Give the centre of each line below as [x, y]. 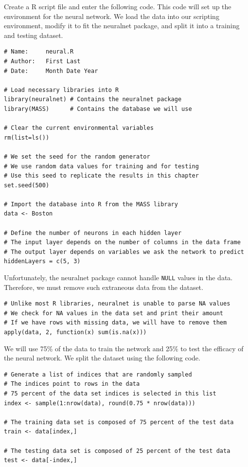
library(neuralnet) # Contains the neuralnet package [93, 99]
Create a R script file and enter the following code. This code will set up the [118, 6]
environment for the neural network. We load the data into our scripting [112, 16]
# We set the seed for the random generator [77, 156]
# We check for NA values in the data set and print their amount [114, 313]
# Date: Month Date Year [51, 71]
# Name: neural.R [39, 52]
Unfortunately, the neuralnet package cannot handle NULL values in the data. [118, 278]
